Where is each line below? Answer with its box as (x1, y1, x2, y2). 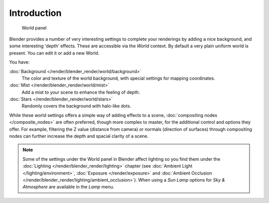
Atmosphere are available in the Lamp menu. (22, 184, 115, 190)
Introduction (9, 7, 62, 18)
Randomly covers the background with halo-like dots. (21, 103, 132, 109)
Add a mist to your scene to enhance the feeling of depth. (21, 89, 140, 95)
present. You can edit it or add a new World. (9, 50, 100, 56)
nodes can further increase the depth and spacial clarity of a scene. (9, 133, 149, 139)
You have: (9, 59, 30, 65)
